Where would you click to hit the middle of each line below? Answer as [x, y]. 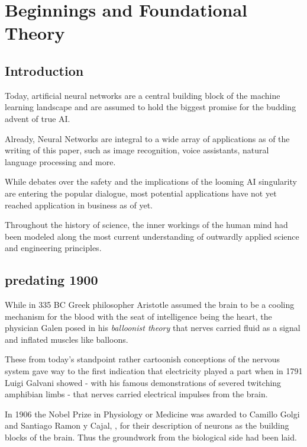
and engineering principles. [53, 248]
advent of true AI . [38, 118]
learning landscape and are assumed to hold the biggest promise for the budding [151, 107]
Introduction [44, 70]
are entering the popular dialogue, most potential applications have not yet [141, 193]
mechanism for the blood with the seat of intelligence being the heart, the [138, 316]
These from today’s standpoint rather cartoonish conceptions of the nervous [143, 359]
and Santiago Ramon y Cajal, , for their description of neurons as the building [147, 425]
